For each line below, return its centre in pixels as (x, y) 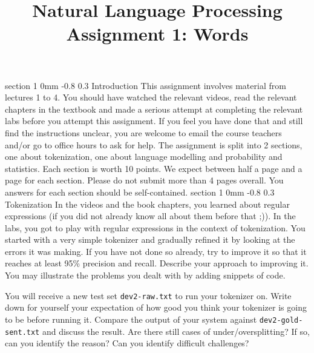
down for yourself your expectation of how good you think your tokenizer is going (156, 307)
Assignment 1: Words (157, 34)
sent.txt (22, 332)
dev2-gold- (281, 320)
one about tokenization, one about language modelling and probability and (144, 157)
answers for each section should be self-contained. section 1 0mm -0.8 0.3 (140, 192)
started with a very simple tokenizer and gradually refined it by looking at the (150, 239)
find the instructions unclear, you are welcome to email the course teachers (143, 132)
